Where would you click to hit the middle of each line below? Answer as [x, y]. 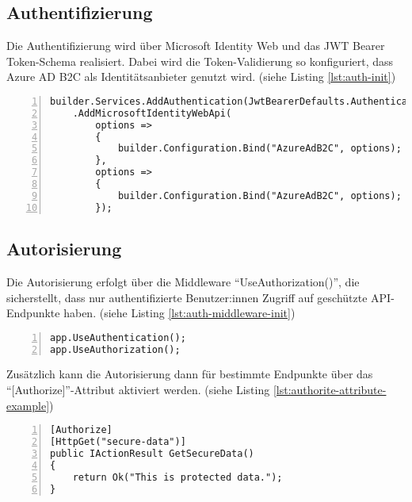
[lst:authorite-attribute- [330, 390]
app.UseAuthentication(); [118, 337]
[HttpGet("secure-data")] [118, 442]
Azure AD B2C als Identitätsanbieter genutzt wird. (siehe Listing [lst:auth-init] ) [201, 77]
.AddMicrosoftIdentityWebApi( [152, 113]
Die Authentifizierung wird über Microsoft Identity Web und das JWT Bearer [196, 46]
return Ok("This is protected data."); [177, 477]
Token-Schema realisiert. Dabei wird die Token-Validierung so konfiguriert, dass [200, 61]
